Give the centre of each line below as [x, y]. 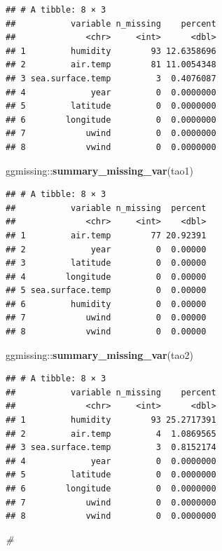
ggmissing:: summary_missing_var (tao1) [99, 170]
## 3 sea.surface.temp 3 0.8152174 [111, 448]
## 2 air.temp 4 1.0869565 [111, 434]
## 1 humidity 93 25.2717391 [111, 420]
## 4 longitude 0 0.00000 [106, 277]
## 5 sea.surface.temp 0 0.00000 [106, 291]
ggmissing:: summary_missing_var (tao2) [99, 354]
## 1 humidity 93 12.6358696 [111, 51]
